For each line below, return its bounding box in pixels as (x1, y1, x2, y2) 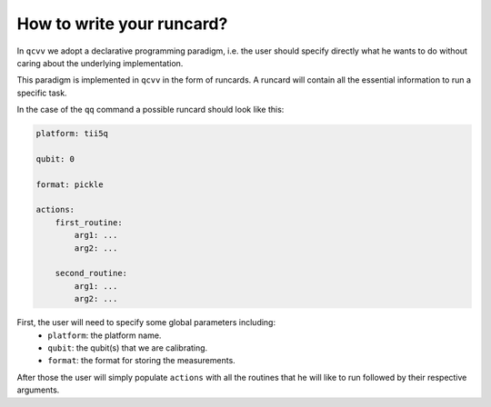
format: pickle (35, 179, 104, 190)
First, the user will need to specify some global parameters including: (16, 317, 276, 328)
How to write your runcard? (16, 14, 228, 34)
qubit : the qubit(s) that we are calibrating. (47, 342, 208, 353)
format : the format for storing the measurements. (47, 355, 235, 366)
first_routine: (55, 217, 123, 227)
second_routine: (55, 268, 127, 279)
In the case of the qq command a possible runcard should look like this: (16, 104, 285, 115)
